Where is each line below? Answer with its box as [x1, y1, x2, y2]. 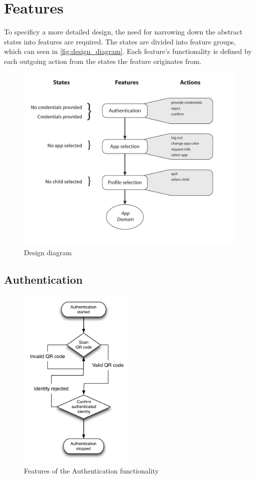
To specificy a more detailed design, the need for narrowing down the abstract [4, 26, 243, 37]
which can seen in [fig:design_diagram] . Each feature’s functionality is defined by [4, 46, 252, 56]
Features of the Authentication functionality [24, 465, 159, 476]
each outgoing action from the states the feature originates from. [4, 55, 202, 66]
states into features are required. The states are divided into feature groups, [4, 36, 236, 46]
